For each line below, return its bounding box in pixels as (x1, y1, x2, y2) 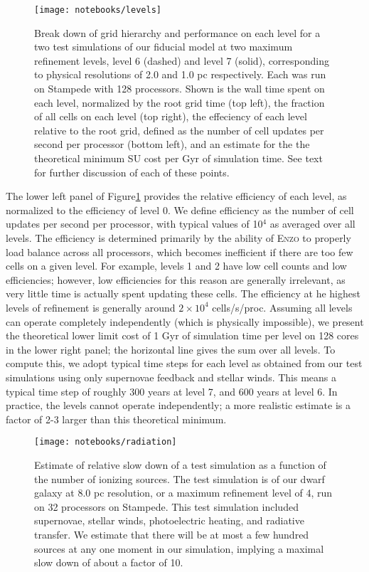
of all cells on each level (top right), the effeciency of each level (34, 109, 307, 124)
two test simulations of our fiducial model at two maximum (34, 39, 293, 54)
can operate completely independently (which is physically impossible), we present (6, 314, 364, 329)
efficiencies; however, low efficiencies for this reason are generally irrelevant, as (6, 272, 346, 287)
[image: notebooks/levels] (34, 5, 161, 15)
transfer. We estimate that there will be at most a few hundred (34, 526, 309, 541)
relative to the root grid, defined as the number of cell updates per (34, 122, 324, 137)
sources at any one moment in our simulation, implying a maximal (34, 541, 324, 556)
